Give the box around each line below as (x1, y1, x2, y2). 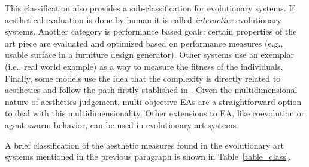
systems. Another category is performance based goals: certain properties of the (5, 25, 297, 38)
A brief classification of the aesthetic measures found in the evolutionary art (5, 138, 284, 151)
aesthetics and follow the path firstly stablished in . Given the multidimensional (5, 83, 298, 96)
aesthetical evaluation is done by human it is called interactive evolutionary (5, 13, 281, 26)
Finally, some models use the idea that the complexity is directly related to (5, 72, 281, 84)
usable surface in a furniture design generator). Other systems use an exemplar (5, 48, 295, 61)
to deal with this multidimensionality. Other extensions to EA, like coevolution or (5, 107, 305, 119)
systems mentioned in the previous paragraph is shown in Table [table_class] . (5, 150, 291, 163)
